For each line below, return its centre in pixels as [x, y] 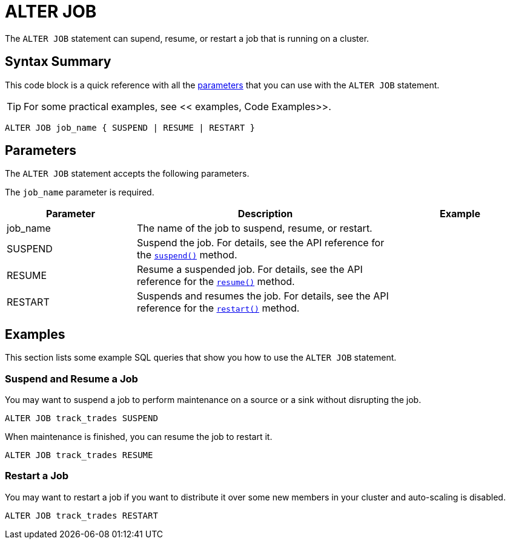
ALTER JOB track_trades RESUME [79, 455]
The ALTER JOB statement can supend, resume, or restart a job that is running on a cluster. [187, 38]
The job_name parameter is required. [80, 192]
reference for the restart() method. [218, 308]
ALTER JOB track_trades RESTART [81, 515]
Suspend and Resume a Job [71, 379]
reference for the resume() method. [216, 282]
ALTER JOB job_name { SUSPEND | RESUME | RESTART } [130, 127]
